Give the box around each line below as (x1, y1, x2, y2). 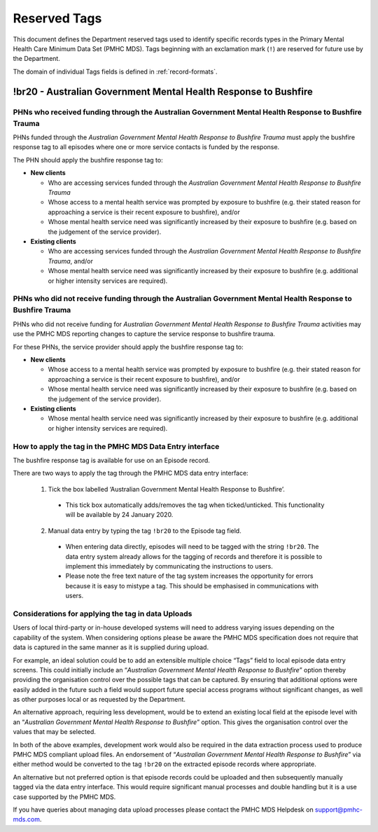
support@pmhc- (315, 805, 363, 814)
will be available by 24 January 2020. (65, 511, 174, 519)
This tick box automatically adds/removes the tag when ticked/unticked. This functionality (65, 501, 325, 509)
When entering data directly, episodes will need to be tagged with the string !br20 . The (65, 543, 319, 551)
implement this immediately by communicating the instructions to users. (65, 562, 273, 571)
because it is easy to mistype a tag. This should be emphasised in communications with (65, 581, 318, 590)
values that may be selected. (13, 728, 96, 736)
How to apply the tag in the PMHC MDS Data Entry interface (13, 441, 220, 451)
